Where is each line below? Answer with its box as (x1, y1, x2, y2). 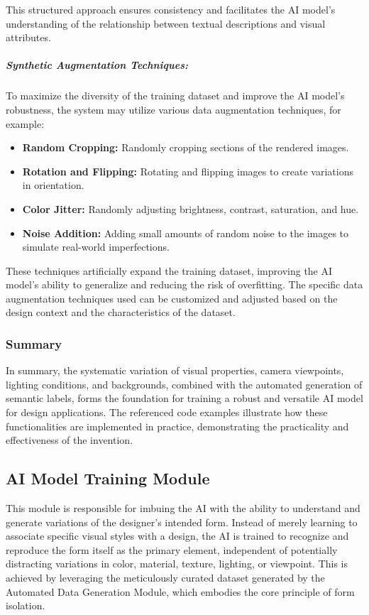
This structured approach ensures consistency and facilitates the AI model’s (6, 2, 336, 16)
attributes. (6, 30, 51, 45)
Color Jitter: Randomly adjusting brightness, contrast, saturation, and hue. (22, 201, 359, 216)
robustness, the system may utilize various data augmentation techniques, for (6, 102, 341, 116)
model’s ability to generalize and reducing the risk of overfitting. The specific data (6, 277, 363, 292)
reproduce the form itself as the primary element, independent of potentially (6, 542, 338, 557)
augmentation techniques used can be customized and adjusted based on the (6, 290, 338, 305)
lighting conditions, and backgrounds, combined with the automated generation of (6, 376, 363, 391)
